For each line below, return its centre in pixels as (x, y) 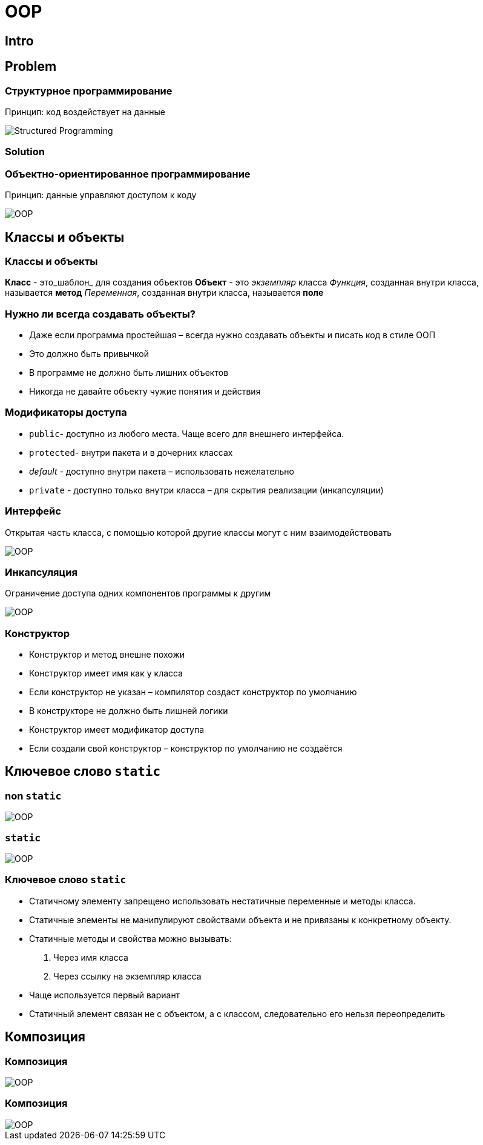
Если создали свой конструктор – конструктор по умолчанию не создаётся (186, 749)
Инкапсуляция (41, 572)
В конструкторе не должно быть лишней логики (129, 711)
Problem (31, 67)
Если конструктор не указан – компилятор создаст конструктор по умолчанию (193, 692)
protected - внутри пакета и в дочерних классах (131, 452)
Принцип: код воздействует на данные (85, 112)
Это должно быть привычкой (89, 354)
